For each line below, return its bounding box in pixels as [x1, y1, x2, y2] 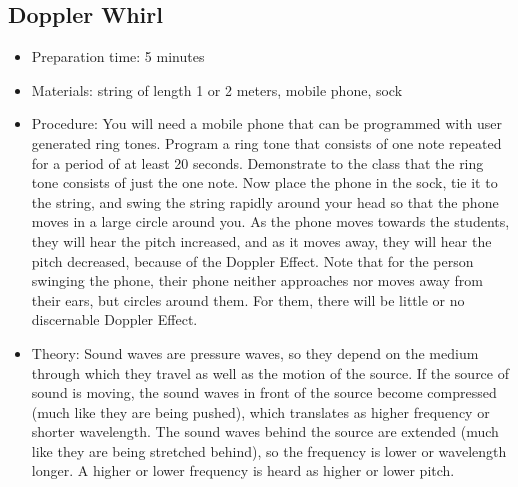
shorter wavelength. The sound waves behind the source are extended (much [31, 421, 499, 442]
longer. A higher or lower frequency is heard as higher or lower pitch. [31, 460, 455, 481]
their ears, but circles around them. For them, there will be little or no [31, 289, 465, 310]
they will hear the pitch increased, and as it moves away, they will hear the [31, 230, 492, 251]
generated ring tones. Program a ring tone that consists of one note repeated [31, 132, 502, 153]
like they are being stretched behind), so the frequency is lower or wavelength [31, 440, 507, 461]
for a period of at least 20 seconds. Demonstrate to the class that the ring [31, 152, 484, 173]
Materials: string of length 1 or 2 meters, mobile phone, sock [31, 79, 403, 100]
